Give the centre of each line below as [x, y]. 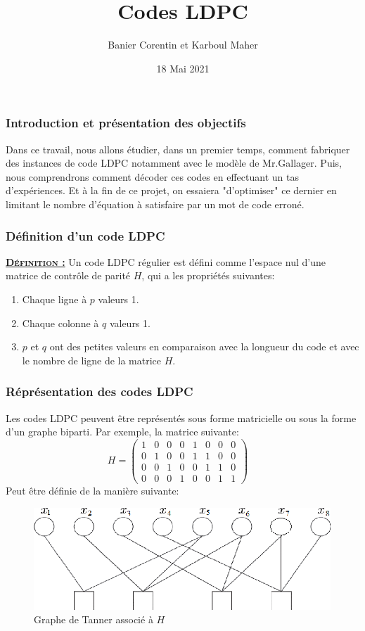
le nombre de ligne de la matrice [92, 360]
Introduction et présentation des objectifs [126, 123]
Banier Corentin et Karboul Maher [183, 45]
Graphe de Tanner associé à [94, 619]
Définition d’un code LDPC [85, 235]
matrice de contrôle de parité [68, 275]
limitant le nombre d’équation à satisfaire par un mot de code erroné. [155, 204]
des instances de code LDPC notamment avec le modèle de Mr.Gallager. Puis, [174, 163]
